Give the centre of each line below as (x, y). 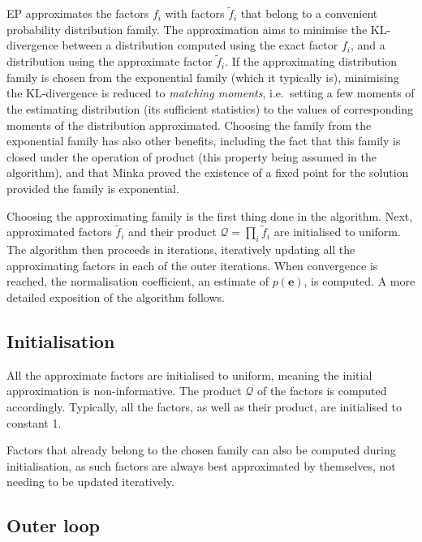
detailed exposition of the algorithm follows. (116, 297)
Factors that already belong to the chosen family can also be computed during (201, 450)
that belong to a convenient (309, 13)
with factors (195, 13)
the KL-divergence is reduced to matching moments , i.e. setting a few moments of (211, 93)
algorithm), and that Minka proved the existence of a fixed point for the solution (208, 172)
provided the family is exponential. (93, 188)
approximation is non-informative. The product (124, 391)
